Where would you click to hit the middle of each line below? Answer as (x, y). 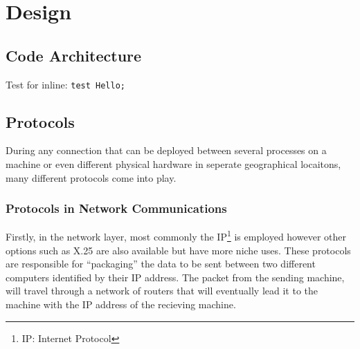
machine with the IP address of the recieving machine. (121, 304)
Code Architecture (74, 55)
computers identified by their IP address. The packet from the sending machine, (175, 277)
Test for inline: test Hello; (65, 84)
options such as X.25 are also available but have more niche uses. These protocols (178, 250)
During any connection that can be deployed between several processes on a (166, 150)
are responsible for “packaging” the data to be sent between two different (161, 264)
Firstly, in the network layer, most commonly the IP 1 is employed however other (176, 236)
